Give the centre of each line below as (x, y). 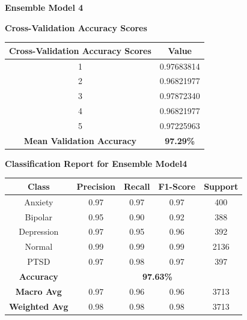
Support (221, 186)
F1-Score (177, 186)
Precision (96, 186)
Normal (39, 246)
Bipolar (38, 216)
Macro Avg (38, 291)
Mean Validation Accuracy (80, 140)
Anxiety (39, 201)
